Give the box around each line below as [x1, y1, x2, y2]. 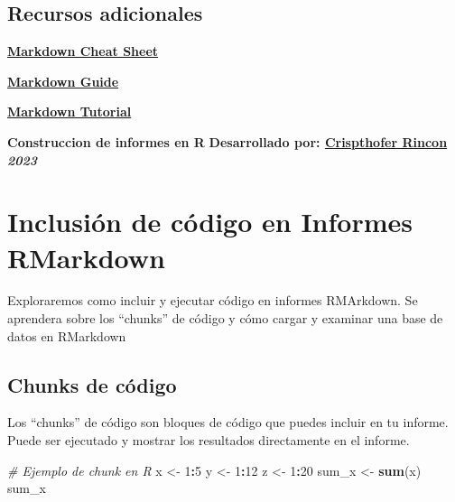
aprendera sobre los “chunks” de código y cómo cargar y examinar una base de [7, 309, 443, 328]
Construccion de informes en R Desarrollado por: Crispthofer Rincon [7, 132, 448, 151]
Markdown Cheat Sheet [7, 42, 159, 60]
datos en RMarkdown [7, 326, 126, 345]
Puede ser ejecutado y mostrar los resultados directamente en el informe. [7, 431, 410, 450]
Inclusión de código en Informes [7, 203, 413, 240]
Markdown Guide [7, 71, 119, 90]
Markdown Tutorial [7, 102, 132, 121]
